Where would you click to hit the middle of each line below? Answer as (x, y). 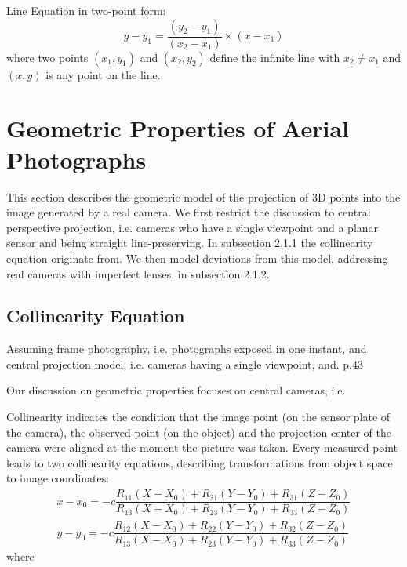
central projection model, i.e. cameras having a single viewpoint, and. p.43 (185, 363)
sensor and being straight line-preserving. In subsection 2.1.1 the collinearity (190, 243)
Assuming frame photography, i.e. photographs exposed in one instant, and (187, 349)
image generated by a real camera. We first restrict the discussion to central (189, 212)
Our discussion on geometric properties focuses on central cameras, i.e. (176, 390)
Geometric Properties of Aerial (178, 128)
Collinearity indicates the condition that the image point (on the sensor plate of (198, 417)
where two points (47, 57)
